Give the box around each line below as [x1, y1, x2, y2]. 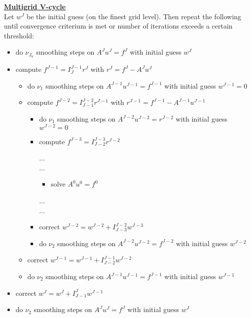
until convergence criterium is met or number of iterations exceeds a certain [4, 21, 233, 31]
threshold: [4, 30, 34, 40]
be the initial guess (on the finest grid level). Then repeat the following [26, 11, 242, 21]
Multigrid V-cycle [4, 1, 66, 11]
